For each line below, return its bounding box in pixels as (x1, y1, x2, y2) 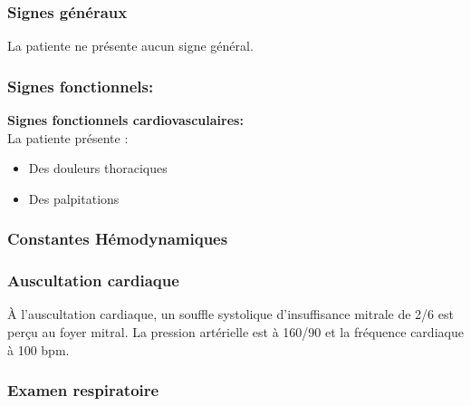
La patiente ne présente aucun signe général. (7, 36, 254, 55)
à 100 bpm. (7, 340, 70, 359)
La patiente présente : (7, 128, 129, 147)
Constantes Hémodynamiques (7, 227, 228, 250)
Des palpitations (28, 188, 120, 208)
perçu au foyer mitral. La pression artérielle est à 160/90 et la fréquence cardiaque (7, 323, 464, 342)
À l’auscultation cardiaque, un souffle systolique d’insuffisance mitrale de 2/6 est (7, 304, 454, 324)
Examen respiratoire (7, 379, 159, 401)
